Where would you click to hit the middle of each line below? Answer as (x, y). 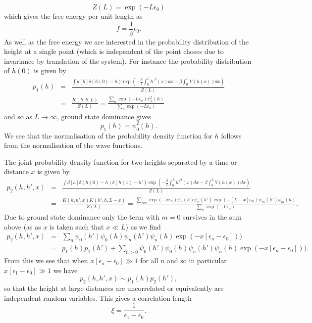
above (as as (23, 226)
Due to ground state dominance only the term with (82, 217)
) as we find (143, 226)
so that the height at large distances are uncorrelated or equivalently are (114, 288)
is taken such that (77, 226)
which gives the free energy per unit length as (73, 16)
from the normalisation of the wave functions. (73, 145)
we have (65, 270)
